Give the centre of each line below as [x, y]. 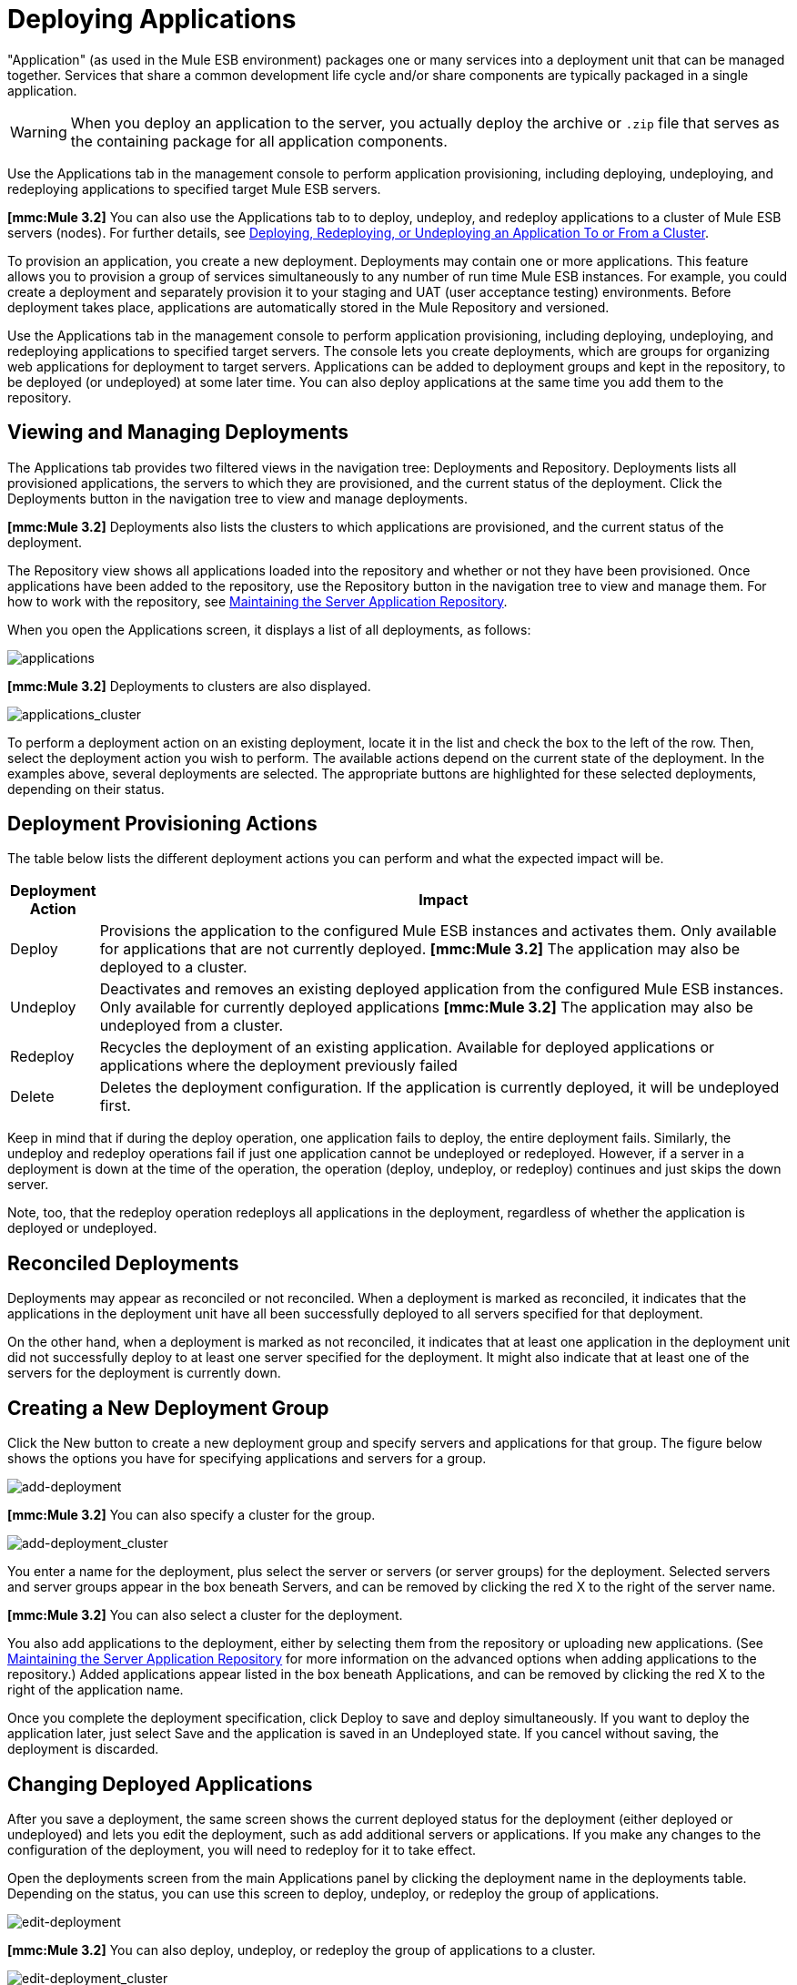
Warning [39, 132]
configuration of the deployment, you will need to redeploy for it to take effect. [242, 1849]
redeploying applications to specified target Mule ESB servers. [194, 188]
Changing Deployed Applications [160, 1784]
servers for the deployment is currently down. [144, 1373]
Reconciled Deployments [123, 1263]
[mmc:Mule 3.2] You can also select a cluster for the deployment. [205, 1615]
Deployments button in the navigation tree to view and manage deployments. [237, 498]
